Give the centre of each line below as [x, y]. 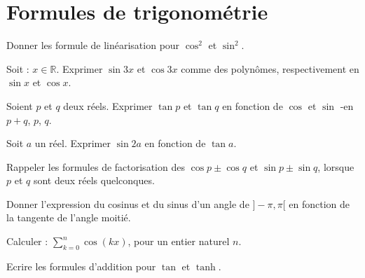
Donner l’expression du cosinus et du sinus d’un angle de [128, 203]
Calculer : [27, 241]
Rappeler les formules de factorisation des [96, 166]
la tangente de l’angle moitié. [69, 217]
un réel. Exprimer [73, 143]
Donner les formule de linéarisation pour [93, 45]
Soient [20, 105]
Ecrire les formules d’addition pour [81, 266]
